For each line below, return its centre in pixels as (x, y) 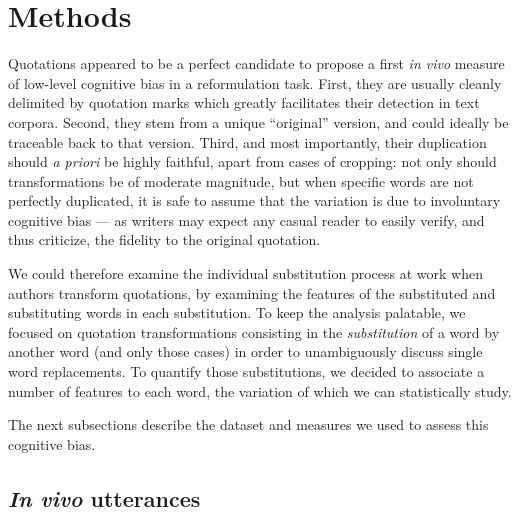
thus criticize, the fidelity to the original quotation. (164, 239)
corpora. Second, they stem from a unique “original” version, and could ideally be (258, 121)
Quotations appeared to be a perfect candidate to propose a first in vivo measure (256, 63)
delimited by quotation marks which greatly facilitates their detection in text (244, 102)
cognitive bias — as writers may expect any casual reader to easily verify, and (246, 219)
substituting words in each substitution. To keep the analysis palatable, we (237, 312)
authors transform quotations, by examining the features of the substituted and (252, 292)
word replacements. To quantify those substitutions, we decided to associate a (246, 371)
